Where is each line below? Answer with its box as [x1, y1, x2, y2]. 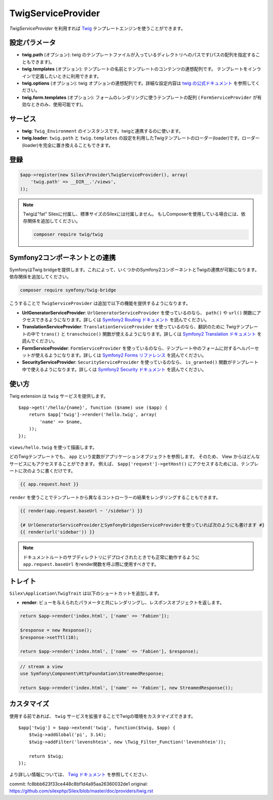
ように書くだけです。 [31, 468, 76, 474]
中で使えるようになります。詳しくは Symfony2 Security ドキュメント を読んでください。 [22, 366, 207, 372]
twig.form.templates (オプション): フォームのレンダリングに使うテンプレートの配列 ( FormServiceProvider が [22, 94, 258, 100]
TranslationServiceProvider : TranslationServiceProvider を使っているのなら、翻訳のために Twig [22, 324, 236, 330]
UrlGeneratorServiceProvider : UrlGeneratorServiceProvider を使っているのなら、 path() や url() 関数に [22, 310, 257, 316]
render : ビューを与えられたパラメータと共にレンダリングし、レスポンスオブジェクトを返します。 [22, 599, 224, 605]
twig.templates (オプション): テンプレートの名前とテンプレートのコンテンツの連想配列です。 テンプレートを [22, 66, 248, 72]
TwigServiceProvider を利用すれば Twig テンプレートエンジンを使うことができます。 [9, 25, 186, 31]
